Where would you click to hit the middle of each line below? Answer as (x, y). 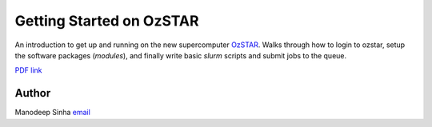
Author (33, 93)
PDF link (28, 70)
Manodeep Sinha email (53, 113)
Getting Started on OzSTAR (107, 21)
